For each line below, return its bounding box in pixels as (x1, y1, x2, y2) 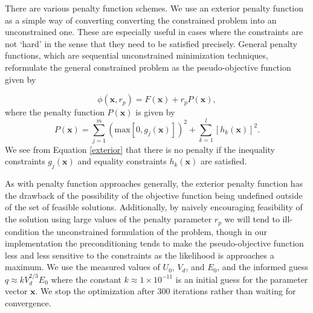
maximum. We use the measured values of (5, 260, 160, 273)
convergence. (5, 296, 51, 309)
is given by (135, 106, 175, 118)
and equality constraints (77, 155, 167, 167)
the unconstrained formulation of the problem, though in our (42, 225, 267, 237)
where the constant (51, 273, 121, 285)
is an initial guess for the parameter (175, 273, 308, 285)
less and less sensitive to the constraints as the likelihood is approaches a (5, 248, 274, 261)
